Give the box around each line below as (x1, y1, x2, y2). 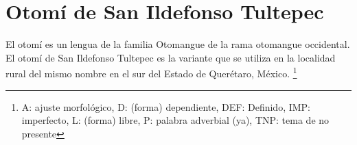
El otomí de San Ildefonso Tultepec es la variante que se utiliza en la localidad (5, 50, 336, 64)
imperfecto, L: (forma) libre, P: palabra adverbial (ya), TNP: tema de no (21, 113, 330, 127)
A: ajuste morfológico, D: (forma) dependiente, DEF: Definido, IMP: (21, 99, 311, 114)
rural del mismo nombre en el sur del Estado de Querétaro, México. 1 (5, 64, 297, 80)
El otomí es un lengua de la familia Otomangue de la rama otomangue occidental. (5, 37, 350, 51)
